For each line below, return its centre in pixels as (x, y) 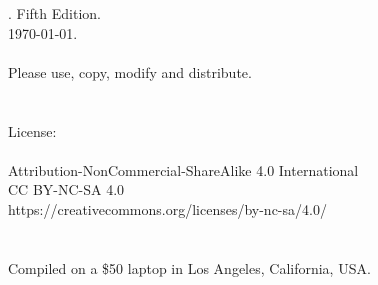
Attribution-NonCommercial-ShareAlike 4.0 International (183, 169)
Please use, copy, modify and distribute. (130, 71)
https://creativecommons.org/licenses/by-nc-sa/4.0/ (167, 208)
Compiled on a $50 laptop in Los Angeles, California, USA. (189, 267)
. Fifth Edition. (54, 13)
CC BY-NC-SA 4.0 (66, 189)
